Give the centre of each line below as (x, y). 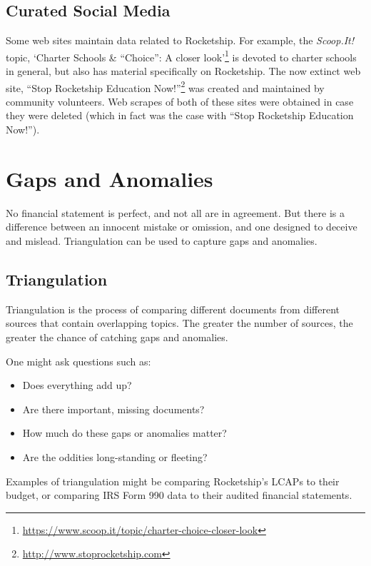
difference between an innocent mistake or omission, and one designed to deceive (182, 227)
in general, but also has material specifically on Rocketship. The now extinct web (183, 71)
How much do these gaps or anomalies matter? (124, 433)
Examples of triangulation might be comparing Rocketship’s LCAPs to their (173, 481)
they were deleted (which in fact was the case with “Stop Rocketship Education (180, 115)
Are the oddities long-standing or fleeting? (115, 456)
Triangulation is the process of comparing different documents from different (173, 309)
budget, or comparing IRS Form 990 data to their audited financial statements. (179, 495)
